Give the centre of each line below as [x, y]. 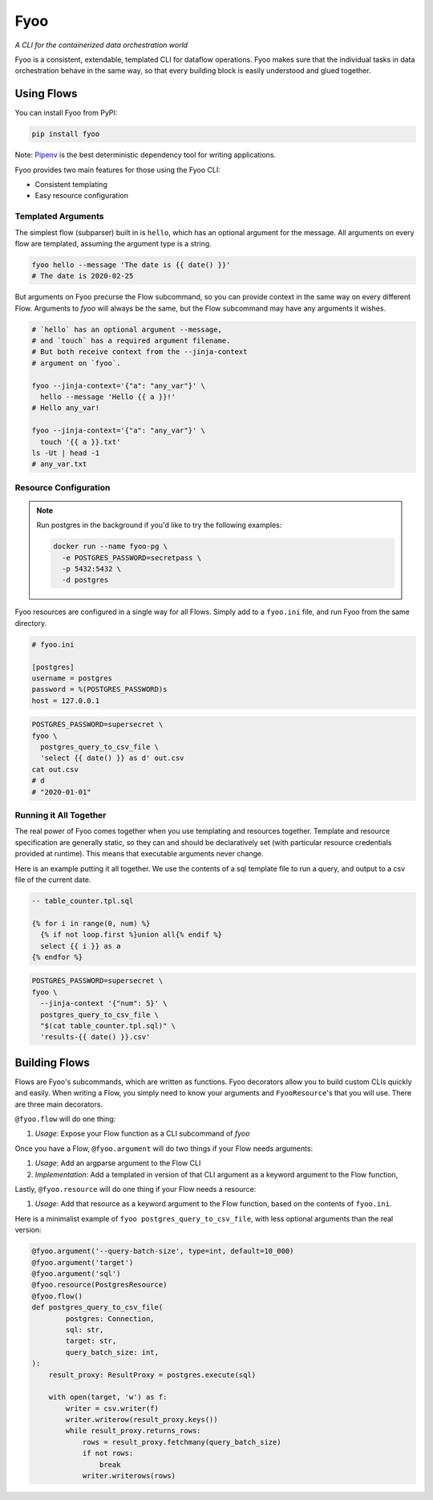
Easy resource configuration [81, 196]
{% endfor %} [57, 957]
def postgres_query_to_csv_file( [97, 1307]
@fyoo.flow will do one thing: [65, 1119]
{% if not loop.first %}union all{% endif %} [131, 935]
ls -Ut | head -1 [66, 453]
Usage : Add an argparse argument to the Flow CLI [118, 1163]
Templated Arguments [59, 217]
